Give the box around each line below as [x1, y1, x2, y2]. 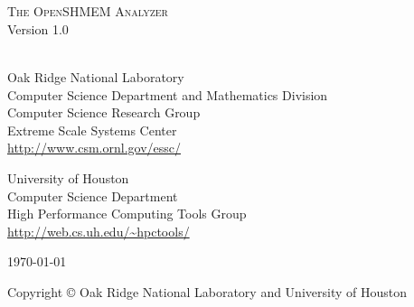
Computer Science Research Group [7, 103, 201, 122]
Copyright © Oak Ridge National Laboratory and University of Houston [7, 282, 407, 301]
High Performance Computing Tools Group [7, 204, 247, 223]
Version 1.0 [7, 19, 69, 38]
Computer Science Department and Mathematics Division [7, 85, 328, 104]
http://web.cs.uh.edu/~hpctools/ [7, 221, 190, 240]
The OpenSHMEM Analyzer [7, 2, 168, 21]
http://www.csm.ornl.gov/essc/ [7, 138, 181, 157]
